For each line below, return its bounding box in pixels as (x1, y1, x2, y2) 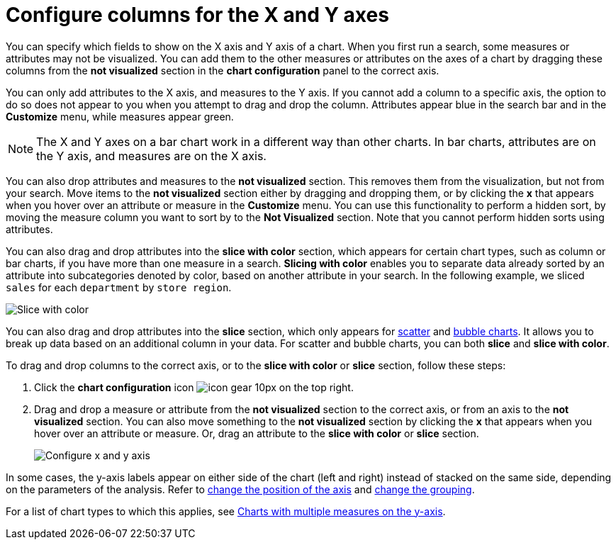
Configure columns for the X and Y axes (6, 3, 389, 27)
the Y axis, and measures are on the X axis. (36, 148, 267, 163)
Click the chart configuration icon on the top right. (34, 381, 354, 393)
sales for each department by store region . (6, 281, 232, 293)
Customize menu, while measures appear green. (6, 110, 234, 123)
